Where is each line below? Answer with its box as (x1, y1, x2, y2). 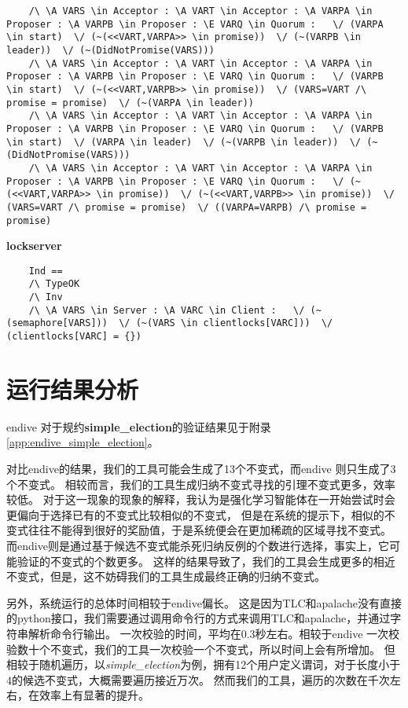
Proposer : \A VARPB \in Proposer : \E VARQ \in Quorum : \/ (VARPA (6, 18, 384, 30)
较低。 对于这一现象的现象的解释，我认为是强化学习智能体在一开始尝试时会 (6, 491, 395, 508)
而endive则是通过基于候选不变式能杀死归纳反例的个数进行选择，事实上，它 (6, 537, 389, 553)
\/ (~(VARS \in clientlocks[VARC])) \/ (119, 317, 333, 329)
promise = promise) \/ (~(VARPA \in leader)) (6, 97, 254, 108)
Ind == (28, 265, 63, 277)
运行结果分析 (6, 372, 139, 405)
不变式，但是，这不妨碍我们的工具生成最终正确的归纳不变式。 (6, 568, 325, 585)
